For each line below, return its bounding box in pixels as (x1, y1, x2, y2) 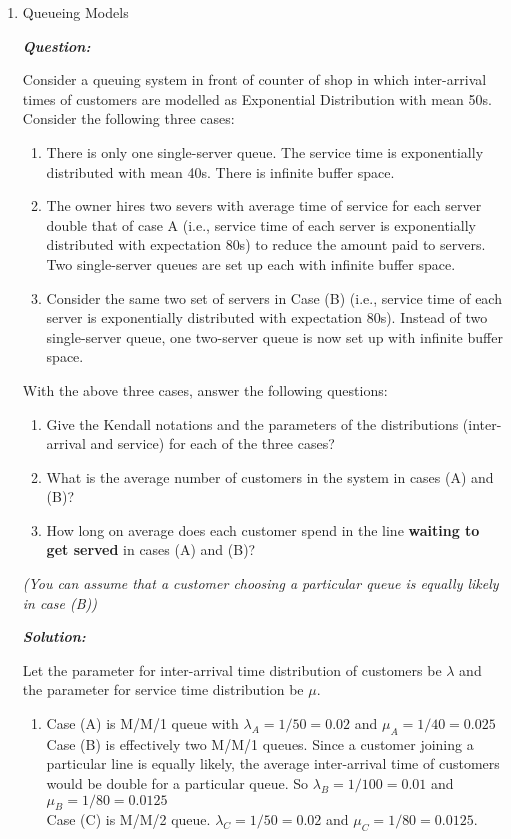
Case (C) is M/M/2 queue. (46, 809, 211, 830)
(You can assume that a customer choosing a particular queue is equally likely (22, 573, 499, 594)
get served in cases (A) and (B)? (46, 539, 256, 560)
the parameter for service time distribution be (22, 679, 304, 700)
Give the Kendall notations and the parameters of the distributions (46, 413, 459, 434)
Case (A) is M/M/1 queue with (46, 713, 239, 734)
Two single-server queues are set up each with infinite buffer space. (46, 253, 456, 274)
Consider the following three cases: (22, 108, 235, 129)
